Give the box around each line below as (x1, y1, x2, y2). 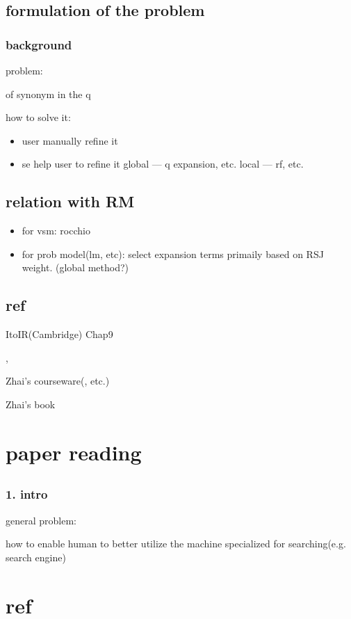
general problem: (6, 513, 76, 527)
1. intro (6, 485, 48, 503)
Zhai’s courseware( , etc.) (6, 373, 110, 388)
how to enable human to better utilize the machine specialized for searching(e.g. (6, 536, 346, 551)
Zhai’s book (6, 396, 56, 411)
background (6, 35, 72, 53)
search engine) (6, 549, 66, 564)
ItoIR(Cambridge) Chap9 (6, 327, 113, 341)
